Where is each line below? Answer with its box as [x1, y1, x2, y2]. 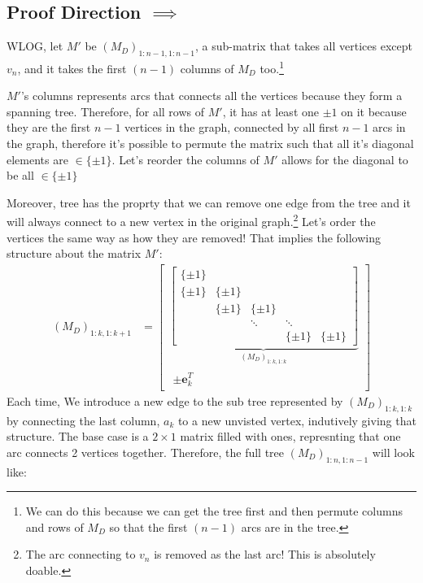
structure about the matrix [7, 245, 142, 262]
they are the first [7, 119, 91, 136]
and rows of [25, 518, 84, 535]
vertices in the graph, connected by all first [124, 119, 339, 136]
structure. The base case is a [7, 428, 149, 445]
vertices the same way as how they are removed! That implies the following [7, 228, 382, 246]
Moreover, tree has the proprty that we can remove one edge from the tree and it [7, 194, 411, 211]
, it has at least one [222, 102, 319, 120]
